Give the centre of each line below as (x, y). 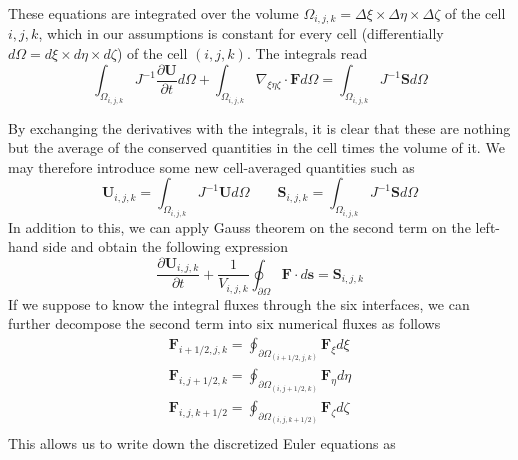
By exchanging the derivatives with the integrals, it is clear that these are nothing (259, 127)
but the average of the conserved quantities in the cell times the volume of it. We (256, 147)
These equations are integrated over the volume (153, 13)
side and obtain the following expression (165, 246)
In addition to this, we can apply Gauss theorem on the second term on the (239, 226)
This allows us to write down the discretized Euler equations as (202, 443)
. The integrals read (307, 53)
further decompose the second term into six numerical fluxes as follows (224, 323)
